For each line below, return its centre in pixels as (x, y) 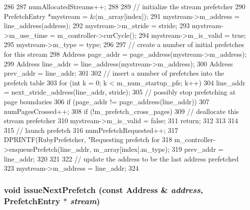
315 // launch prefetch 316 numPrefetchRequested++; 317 (91, 130)
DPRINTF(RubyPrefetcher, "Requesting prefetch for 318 (88, 139)
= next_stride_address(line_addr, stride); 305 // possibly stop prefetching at (120, 92)
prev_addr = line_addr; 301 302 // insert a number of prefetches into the (114, 73)
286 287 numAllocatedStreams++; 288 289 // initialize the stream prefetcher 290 (125, 6)
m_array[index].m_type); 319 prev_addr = (158, 149)
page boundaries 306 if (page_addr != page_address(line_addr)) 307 (107, 101)
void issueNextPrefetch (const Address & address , (103, 189)
